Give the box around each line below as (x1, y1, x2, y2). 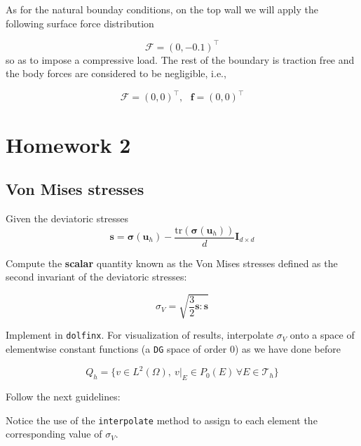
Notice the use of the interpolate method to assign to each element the (6, 412, 318, 427)
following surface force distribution (6, 15, 154, 30)
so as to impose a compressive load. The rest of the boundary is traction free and (6, 52, 355, 67)
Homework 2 (6, 130, 131, 158)
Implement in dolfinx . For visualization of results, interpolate (6, 327, 274, 342)
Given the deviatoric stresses (6, 210, 129, 225)
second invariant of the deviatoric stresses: (6, 269, 187, 284)
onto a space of (290, 327, 355, 342)
